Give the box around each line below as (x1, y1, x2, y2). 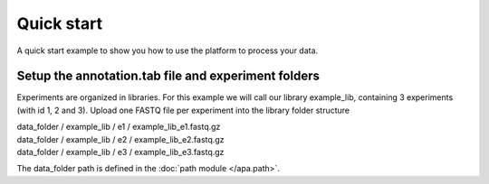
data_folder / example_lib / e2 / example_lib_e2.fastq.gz (16, 133, 225, 144)
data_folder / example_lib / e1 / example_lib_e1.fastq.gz (16, 122, 221, 133)
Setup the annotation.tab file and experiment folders (16, 69, 321, 84)
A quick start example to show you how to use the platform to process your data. (16, 45, 319, 56)
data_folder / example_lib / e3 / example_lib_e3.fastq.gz (16, 147, 225, 158)
